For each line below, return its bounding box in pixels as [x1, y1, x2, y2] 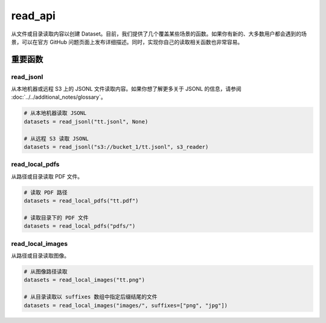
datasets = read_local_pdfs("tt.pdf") [24, 198, 139, 204]
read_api [11, 9, 56, 22]
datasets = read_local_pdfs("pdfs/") [24, 223, 136, 230]
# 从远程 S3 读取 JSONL [24, 135, 89, 142]
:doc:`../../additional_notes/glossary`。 [11, 93, 106, 101]
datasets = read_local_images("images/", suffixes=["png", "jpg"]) [24, 302, 228, 309]
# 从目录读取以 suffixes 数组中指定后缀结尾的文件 [24, 293, 158, 301]
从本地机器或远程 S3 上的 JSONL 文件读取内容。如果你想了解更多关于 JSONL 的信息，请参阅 [11, 85, 241, 93]
